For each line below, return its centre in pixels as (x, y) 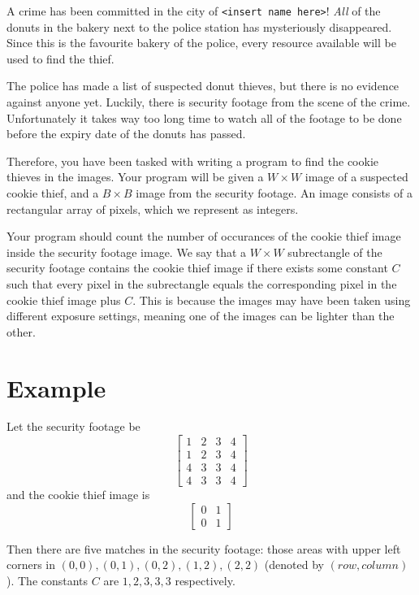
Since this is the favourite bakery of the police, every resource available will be (201, 43)
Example (56, 387)
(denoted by (294, 565)
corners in (31, 565)
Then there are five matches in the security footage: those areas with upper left (204, 548)
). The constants (48, 580)
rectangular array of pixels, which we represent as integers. (153, 208)
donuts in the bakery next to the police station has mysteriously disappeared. (199, 26)
